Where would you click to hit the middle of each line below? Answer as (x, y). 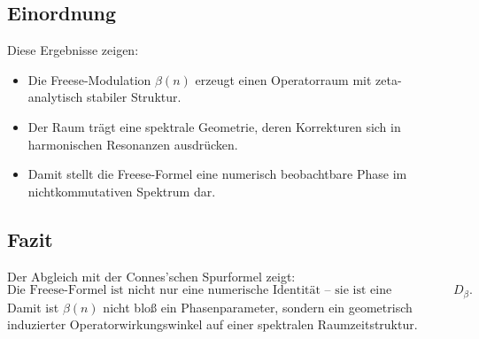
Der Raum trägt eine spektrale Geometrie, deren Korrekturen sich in (214, 126)
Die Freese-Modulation (89, 79)
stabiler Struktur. (134, 97)
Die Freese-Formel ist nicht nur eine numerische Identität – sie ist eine (200, 291)
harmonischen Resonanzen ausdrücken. (133, 144)
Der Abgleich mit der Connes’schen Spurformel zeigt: (151, 276)
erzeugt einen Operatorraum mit (283, 79)
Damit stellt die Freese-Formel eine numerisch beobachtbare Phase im (217, 174)
